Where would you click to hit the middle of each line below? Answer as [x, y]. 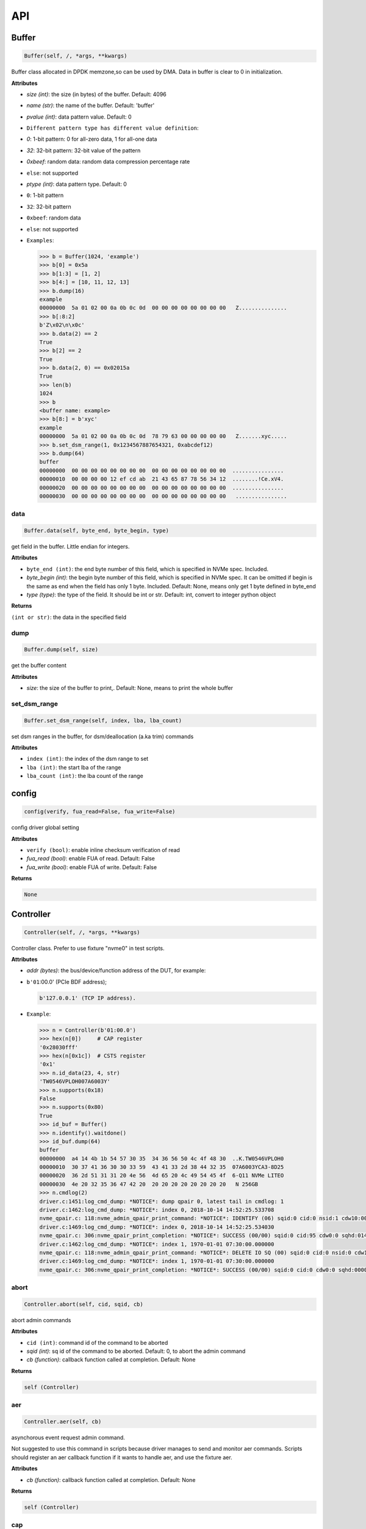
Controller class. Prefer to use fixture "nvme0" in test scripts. [88, 948]
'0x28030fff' [59, 1047]
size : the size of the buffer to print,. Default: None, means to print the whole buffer [130, 688]
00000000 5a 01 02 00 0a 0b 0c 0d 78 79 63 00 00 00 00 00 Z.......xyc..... [163, 436]
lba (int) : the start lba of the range [74, 767]
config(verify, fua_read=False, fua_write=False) [100, 812]
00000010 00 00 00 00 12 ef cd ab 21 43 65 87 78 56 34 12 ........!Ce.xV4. [162, 479]
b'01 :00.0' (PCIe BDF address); [66, 982]
